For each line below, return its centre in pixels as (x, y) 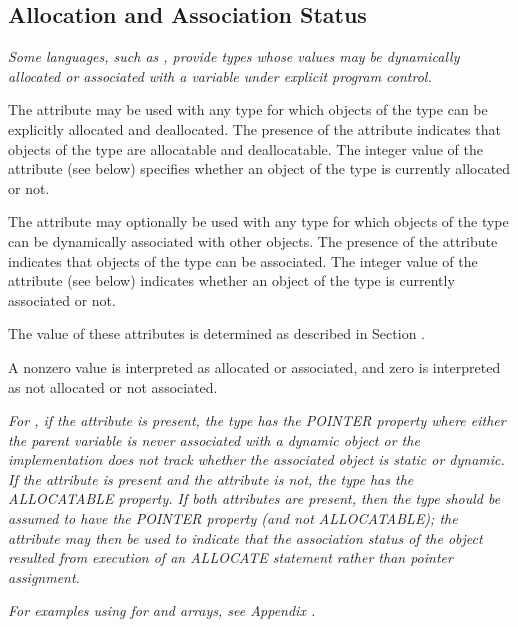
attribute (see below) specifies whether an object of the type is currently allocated (259, 168)
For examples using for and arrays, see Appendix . (162, 610)
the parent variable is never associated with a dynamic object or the (214, 439)
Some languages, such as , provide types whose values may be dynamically (234, 56)
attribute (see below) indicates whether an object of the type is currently (231, 280)
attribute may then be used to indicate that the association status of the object (245, 537)
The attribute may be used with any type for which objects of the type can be (248, 109)
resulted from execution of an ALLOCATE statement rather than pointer (230, 557)
